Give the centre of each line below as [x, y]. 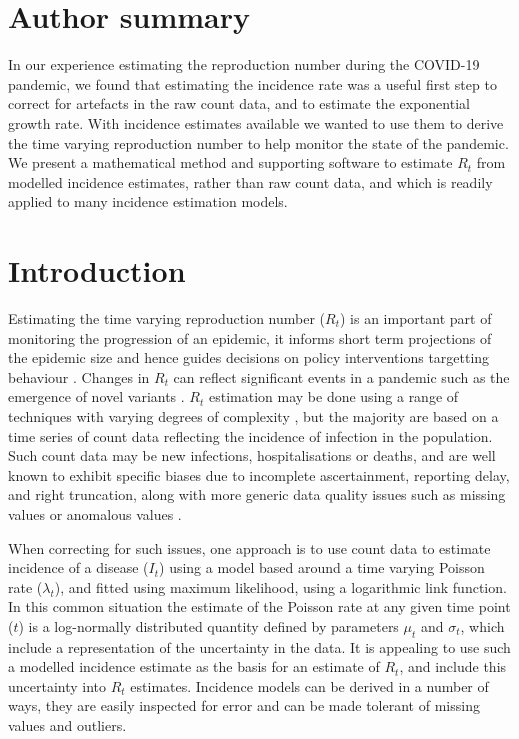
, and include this [453, 666]
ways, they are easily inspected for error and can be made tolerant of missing [244, 705]
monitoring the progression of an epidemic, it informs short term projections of [250, 337]
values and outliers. [67, 725]
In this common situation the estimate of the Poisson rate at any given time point [259, 606]
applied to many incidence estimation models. [148, 201]
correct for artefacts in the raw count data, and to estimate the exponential [239, 103]
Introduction [97, 270]
